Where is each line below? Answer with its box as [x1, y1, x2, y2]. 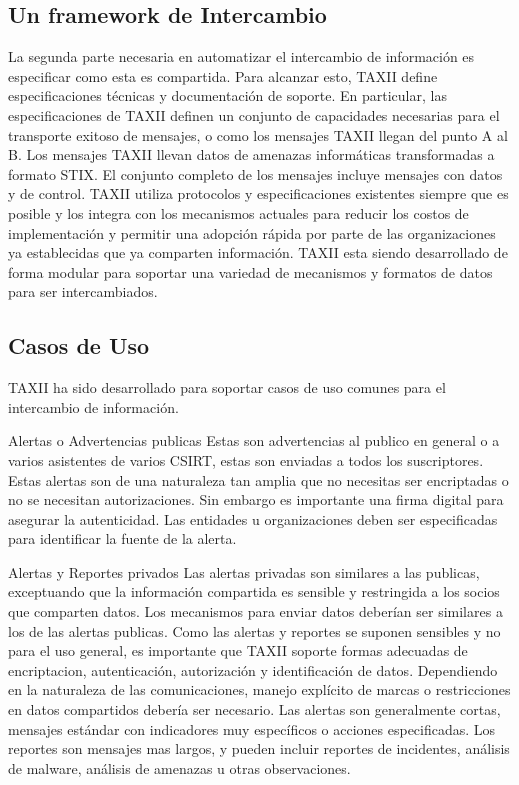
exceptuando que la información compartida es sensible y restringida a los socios [8, 581, 500, 602]
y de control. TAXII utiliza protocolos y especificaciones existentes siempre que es [8, 183, 509, 204]
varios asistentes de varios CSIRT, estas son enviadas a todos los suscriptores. [8, 449, 484, 470]
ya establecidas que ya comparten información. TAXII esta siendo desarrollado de [8, 242, 508, 263]
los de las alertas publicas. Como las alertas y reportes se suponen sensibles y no [8, 620, 501, 641]
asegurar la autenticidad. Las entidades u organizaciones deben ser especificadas [8, 508, 498, 529]
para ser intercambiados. [8, 281, 158, 302]
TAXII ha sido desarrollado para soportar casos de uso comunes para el [8, 377, 446, 398]
